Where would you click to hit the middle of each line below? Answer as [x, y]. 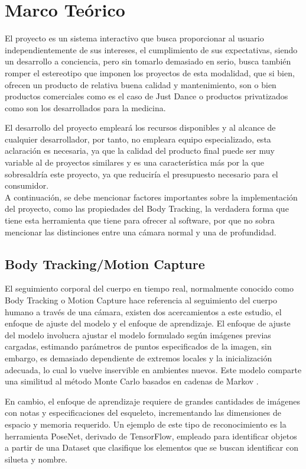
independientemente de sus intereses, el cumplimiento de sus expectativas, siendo [151, 49]
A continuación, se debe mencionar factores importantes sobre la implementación [151, 197]
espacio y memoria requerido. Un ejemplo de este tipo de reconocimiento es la [146, 424]
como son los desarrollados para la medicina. [85, 107]
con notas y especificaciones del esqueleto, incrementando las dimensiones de [143, 413]
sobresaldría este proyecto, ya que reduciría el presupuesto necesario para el [141, 174]
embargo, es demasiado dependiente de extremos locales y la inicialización [139, 358]
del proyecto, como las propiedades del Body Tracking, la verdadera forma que [147, 208]
